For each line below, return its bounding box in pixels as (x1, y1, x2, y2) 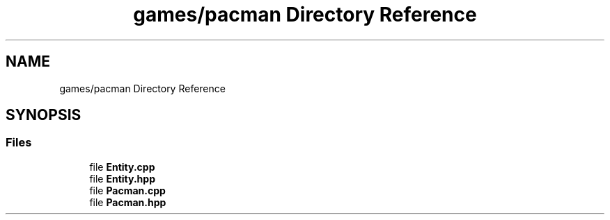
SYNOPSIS (6, 106, 81, 124)
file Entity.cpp (89, 160, 155, 173)
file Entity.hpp (89, 172, 155, 185)
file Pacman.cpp (89, 184, 166, 196)
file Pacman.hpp (89, 196, 166, 208)
